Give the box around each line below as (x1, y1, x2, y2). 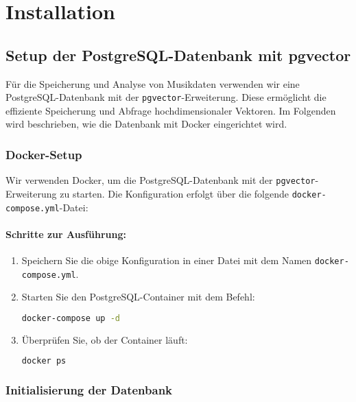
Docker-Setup (5, 145, 82, 163)
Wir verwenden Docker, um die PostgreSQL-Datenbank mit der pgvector (5, 173, 316, 187)
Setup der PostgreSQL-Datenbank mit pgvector (5, 44, 351, 65)
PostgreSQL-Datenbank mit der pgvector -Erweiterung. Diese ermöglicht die (5, 90, 327, 104)
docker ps (21, 356, 67, 366)
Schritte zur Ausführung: (5, 226, 126, 241)
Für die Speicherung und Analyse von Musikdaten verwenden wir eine (5, 76, 300, 91)
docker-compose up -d (21, 313, 120, 323)
